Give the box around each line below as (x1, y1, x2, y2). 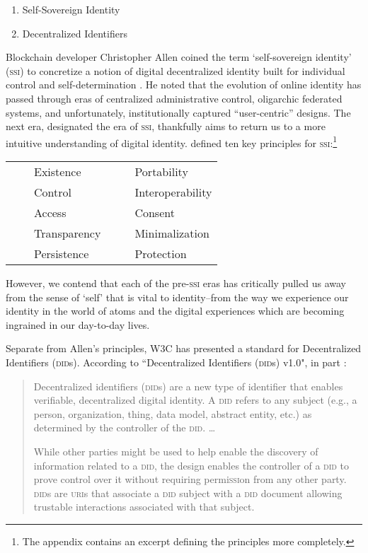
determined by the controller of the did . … (33, 420, 216, 435)
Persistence (34, 245, 89, 262)
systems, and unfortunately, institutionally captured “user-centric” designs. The (6, 105, 351, 120)
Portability (134, 163, 188, 180)
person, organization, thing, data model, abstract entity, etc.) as (33, 406, 312, 421)
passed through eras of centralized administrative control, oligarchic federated (6, 91, 343, 105)
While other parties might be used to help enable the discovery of (33, 443, 318, 458)
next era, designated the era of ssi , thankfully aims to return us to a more (6, 119, 326, 134)
